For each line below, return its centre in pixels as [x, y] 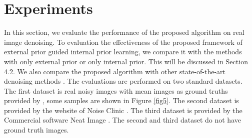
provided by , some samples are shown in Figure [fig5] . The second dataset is [121, 100]
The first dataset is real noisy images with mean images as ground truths [116, 90]
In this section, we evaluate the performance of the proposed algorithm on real [124, 32]
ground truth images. [36, 130]
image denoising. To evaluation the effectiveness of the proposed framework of [123, 42]
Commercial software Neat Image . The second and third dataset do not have [122, 120]
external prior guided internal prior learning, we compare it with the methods [123, 52]
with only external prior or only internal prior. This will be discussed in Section [126, 61]
